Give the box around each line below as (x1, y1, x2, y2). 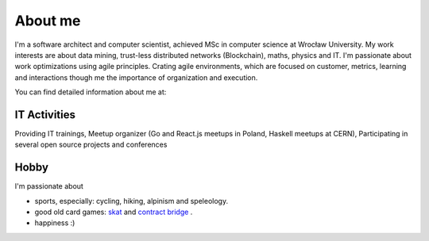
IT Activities (14, 108, 75, 121)
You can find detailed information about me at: (14, 87, 167, 97)
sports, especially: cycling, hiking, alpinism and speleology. (34, 196, 229, 205)
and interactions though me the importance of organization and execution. (14, 72, 258, 82)
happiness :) (34, 218, 75, 228)
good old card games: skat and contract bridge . (34, 207, 193, 217)
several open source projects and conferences (14, 140, 168, 150)
